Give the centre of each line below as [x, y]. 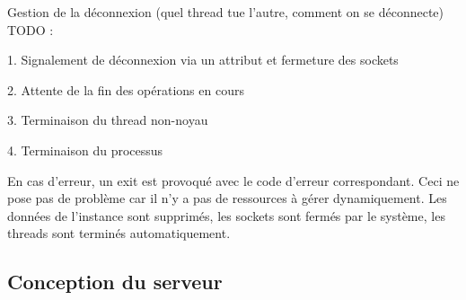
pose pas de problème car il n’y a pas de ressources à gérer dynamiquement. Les [227, 198]
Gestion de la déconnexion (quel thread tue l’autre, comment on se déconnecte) [226, 12]
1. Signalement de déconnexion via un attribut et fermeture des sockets [203, 60]
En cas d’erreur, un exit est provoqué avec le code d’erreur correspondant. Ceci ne [233, 180]
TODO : [31, 29]
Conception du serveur [115, 282]
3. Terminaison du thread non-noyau [108, 120]
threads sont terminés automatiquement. [119, 233]
